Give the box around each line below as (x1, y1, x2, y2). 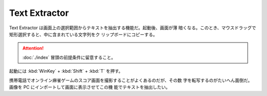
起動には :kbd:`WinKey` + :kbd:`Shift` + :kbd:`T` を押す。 (9, 68, 123, 74)
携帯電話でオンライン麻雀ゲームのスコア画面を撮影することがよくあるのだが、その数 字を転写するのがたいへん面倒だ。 (9, 77, 253, 83)
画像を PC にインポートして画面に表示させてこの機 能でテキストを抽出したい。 (9, 84, 171, 90)
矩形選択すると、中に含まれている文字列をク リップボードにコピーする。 (9, 31, 158, 37)
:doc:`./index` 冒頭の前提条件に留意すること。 (22, 54, 116, 60)
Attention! (22, 45, 44, 51)
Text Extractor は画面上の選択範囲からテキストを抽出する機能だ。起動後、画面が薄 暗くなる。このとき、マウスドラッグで (9, 25, 257, 31)
